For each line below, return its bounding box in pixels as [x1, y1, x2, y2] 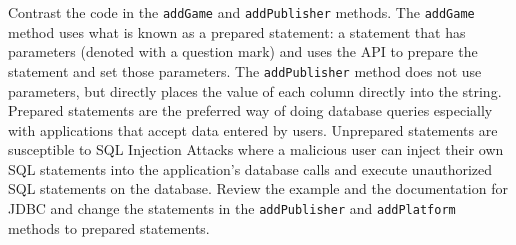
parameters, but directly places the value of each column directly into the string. [8, 80, 502, 101]
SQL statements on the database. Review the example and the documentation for [8, 178, 508, 199]
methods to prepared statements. [8, 217, 210, 238]
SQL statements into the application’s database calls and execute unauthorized [8, 158, 493, 179]
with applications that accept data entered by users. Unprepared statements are [8, 119, 498, 140]
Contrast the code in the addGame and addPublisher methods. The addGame [8, 2, 475, 22]
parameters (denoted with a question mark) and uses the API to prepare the [8, 41, 478, 62]
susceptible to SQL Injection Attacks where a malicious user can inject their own [8, 139, 504, 160]
